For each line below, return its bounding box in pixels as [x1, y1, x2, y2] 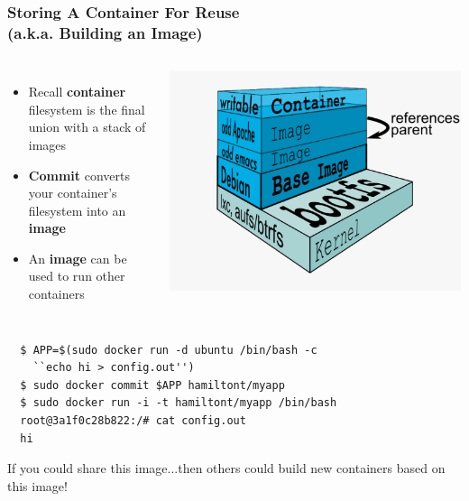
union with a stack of [28, 117, 146, 136]
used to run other [28, 266, 125, 285]
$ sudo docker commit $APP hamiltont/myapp [20, 378, 285, 392]
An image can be [28, 248, 127, 267]
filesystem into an [28, 200, 126, 219]
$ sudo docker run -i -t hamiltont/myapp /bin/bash [20, 396, 337, 410]
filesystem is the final [28, 99, 145, 118]
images [28, 135, 67, 153]
